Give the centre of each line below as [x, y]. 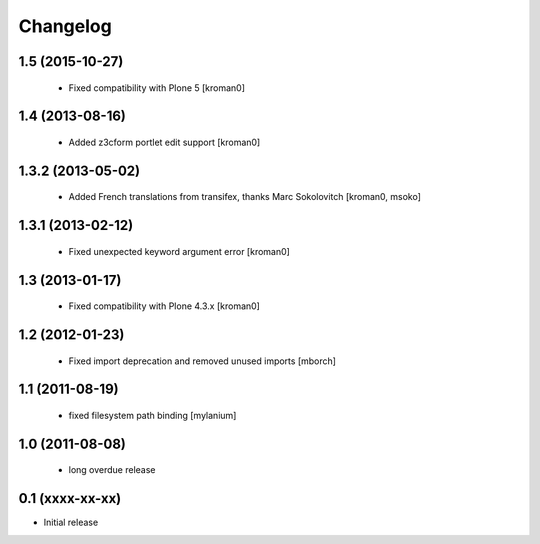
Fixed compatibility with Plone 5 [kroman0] [156, 87]
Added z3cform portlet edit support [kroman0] [164, 142]
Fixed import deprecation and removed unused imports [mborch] [202, 361]
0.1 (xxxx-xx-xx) [70, 498]
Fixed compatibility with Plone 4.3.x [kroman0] [164, 306]
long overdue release [112, 470]
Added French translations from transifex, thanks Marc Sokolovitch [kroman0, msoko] [245, 197]
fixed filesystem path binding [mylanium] [152, 415]
